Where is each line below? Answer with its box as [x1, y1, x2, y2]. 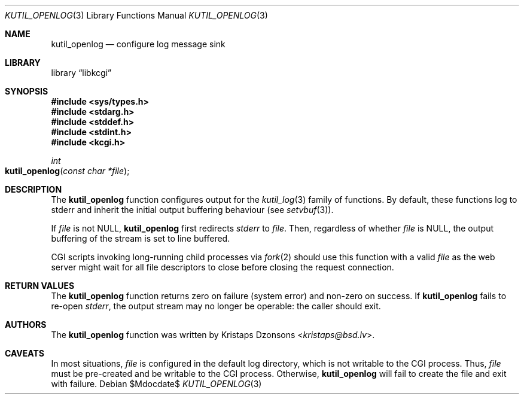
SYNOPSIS [5, 86, 48, 96]
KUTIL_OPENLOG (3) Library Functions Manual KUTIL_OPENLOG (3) [5, 10, 268, 20]
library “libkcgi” [51, 68, 112, 78]
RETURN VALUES [5, 281, 75, 291]
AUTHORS [5, 319, 47, 330]
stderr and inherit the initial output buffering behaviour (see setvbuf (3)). [51, 205, 334, 215]
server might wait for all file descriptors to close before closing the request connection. [51, 262, 394, 272]
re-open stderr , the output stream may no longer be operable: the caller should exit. [51, 301, 381, 311]
